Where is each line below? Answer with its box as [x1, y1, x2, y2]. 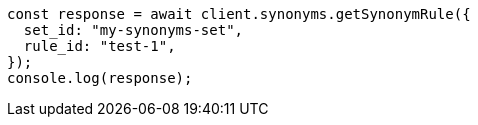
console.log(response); [7, 70, 193, 86]
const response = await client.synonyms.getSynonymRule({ [7, 6, 471, 22]
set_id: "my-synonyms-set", [23, 22, 244, 38]
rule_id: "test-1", [23, 38, 176, 54]
